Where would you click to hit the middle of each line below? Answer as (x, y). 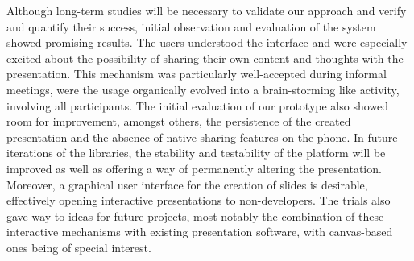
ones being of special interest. (79, 247)
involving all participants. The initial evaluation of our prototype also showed (198, 105)
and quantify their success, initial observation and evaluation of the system (191, 26)
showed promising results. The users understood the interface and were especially (207, 42)
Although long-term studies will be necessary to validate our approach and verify (207, 10)
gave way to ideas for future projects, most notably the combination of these (195, 215)
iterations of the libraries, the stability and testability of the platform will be (196, 153)
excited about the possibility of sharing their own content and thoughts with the (205, 58)
